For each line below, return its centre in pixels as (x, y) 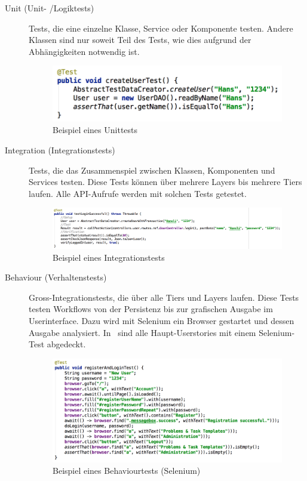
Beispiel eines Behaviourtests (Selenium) (127, 471)
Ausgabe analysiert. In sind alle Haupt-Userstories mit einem (142, 332)
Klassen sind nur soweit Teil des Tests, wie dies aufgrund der (140, 40)
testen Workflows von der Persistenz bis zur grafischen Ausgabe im (151, 309)
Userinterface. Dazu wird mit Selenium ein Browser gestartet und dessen (162, 320)
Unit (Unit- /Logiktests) (50, 8)
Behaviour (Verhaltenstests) (56, 277)
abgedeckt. (66, 344)
